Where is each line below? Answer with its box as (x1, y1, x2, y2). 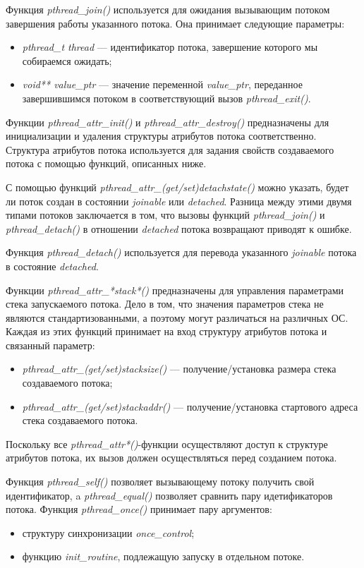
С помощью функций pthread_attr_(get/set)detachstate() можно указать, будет (6, 179, 349, 194)
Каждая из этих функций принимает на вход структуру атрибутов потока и (6, 324, 327, 339)
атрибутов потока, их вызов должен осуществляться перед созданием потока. (6, 450, 337, 465)
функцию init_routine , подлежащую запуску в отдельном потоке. (22, 549, 305, 564)
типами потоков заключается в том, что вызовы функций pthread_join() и (6, 207, 325, 222)
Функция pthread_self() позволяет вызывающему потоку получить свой (6, 474, 315, 489)
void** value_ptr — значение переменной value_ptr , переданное (22, 77, 303, 92)
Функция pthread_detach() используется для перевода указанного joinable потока (6, 245, 357, 260)
